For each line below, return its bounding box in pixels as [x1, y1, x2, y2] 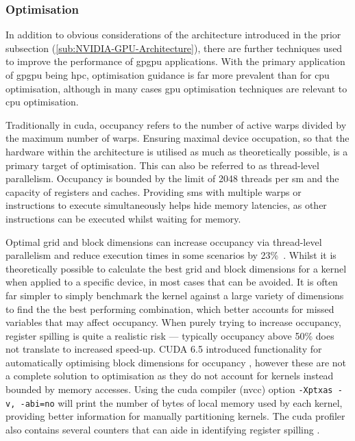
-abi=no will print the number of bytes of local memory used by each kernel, [20, 395, 343, 409]
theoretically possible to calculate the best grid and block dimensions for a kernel [5, 261, 347, 275]
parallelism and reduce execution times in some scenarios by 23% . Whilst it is [5, 248, 336, 262]
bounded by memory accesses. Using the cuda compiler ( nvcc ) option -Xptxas [5, 382, 333, 396]
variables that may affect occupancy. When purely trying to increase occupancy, [5, 315, 341, 329]
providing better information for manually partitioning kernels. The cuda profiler [5, 409, 345, 423]
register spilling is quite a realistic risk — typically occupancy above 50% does [5, 328, 334, 342]
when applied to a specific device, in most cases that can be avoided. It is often [5, 275, 338, 289]
